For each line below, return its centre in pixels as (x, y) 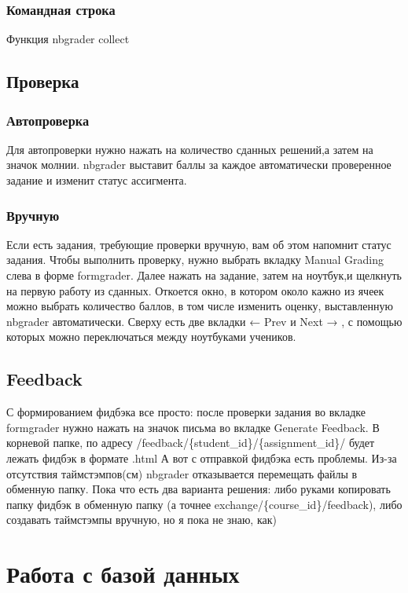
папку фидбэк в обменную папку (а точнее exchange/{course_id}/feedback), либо (204, 504)
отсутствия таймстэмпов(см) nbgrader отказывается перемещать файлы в (182, 473)
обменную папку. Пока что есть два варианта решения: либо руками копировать (198, 489)
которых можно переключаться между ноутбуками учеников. (151, 337)
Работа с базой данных (123, 574)
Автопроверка (48, 120)
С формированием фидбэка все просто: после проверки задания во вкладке (186, 412)
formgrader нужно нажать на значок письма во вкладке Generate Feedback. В (193, 427)
